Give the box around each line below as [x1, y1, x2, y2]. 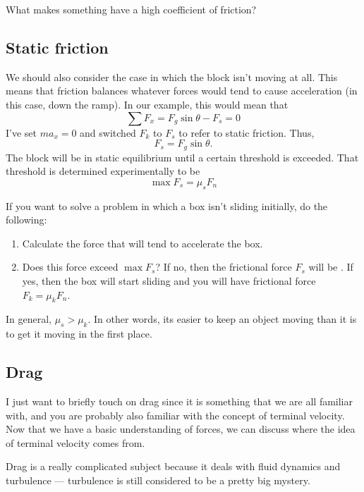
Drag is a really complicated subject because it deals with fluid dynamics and [6, 459, 341, 474]
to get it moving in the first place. [6, 326, 152, 341]
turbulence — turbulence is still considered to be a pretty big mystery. [6, 472, 310, 487]
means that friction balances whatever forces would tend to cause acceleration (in [6, 83, 358, 98]
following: [6, 212, 47, 227]
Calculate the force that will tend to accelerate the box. [22, 235, 263, 250]
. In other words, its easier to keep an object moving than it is [87, 312, 357, 326]
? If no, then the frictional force [155, 259, 292, 274]
